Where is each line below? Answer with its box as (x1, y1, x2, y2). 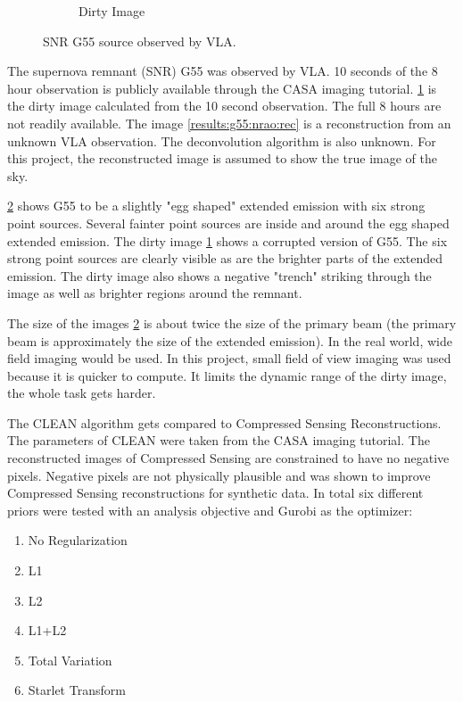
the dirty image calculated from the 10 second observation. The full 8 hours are (7, 96, 442, 115)
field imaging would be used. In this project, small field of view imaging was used (7, 349, 451, 368)
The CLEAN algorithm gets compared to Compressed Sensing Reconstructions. (7, 413, 442, 432)
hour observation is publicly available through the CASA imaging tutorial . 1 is (7, 78, 437, 97)
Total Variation (28, 650, 112, 669)
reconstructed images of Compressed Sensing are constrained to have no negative (7, 449, 450, 467)
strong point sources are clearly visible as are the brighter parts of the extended (7, 249, 443, 268)
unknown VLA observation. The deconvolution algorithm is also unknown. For (7, 131, 436, 150)
